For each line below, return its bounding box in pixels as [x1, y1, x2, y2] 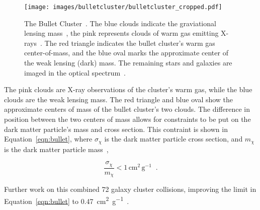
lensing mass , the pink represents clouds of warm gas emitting [24, 28, 219, 38]
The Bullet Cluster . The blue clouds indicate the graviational [24, 18, 216, 28]
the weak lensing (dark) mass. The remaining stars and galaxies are [24, 57, 232, 68]
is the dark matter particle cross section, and [104, 133, 243, 144]
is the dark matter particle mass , [4, 144, 109, 154]
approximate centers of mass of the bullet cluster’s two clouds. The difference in [4, 104, 250, 114]
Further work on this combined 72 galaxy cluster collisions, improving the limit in [4, 184, 256, 194]
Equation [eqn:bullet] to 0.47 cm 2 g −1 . [4, 194, 129, 206]
